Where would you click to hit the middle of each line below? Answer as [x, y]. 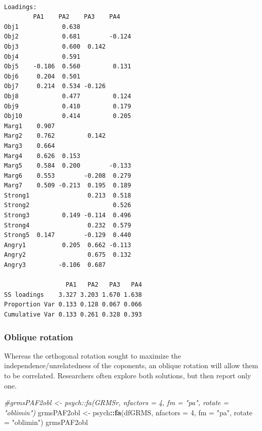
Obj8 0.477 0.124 [68, 96]
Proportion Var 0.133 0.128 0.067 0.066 [73, 305]
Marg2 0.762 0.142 [55, 136]
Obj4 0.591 [42, 56]
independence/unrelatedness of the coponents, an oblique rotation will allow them [131, 365]
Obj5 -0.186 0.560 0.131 [68, 67]
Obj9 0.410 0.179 [68, 106]
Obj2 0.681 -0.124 [68, 37]
